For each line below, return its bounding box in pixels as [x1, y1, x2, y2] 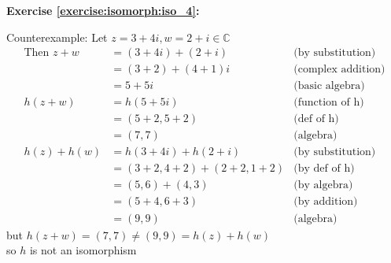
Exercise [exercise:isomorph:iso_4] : [6, 2, 200, 18]
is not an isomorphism [29, 242, 137, 258]
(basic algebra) [293, 80, 365, 92]
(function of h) [293, 97, 364, 109]
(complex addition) [293, 64, 385, 76]
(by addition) [293, 196, 358, 208]
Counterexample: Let [6, 28, 108, 45]
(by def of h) [293, 163, 355, 175]
